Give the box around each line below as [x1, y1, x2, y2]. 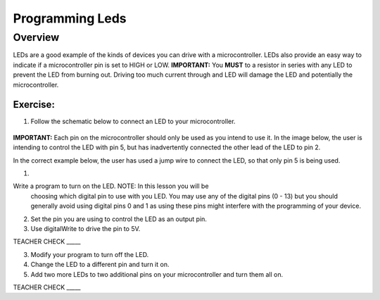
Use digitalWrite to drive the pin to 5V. [30, 224, 141, 232]
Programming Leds [13, 11, 127, 26]
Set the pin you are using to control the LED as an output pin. [30, 215, 208, 223]
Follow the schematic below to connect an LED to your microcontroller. [30, 117, 236, 126]
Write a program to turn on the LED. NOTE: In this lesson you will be [13, 182, 209, 190]
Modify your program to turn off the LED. [30, 250, 149, 258]
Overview [13, 31, 60, 44]
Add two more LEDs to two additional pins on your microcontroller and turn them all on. [30, 270, 284, 278]
